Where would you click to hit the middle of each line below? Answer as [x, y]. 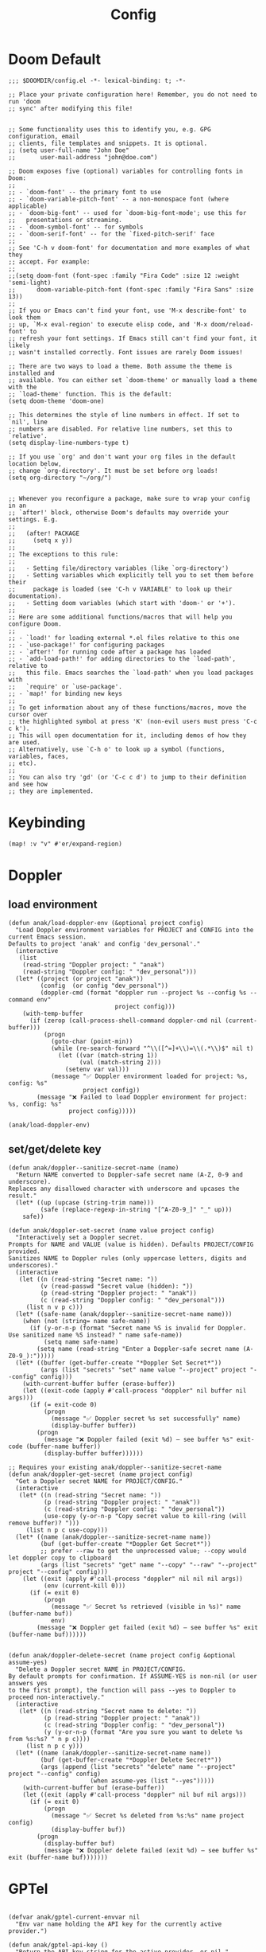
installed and [32, 373]
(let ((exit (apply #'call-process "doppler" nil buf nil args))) [135, 1794]
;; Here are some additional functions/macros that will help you [120, 617]
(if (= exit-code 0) [63, 1404]
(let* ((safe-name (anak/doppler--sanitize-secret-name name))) [124, 1314]
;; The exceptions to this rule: [64, 554]
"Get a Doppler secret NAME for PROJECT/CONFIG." [99, 1481]
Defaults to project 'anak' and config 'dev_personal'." [104, 944]
